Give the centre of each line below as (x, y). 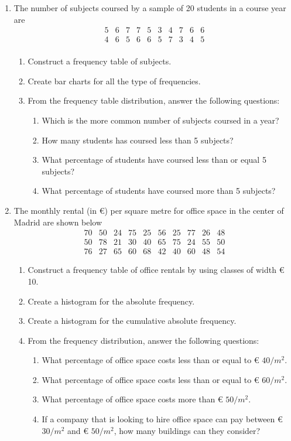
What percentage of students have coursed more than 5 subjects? (159, 191)
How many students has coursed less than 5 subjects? (138, 140)
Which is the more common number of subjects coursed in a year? (160, 120)
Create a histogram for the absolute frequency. (111, 301)
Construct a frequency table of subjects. (100, 61)
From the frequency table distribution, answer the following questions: (154, 100)
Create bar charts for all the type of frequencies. (114, 81)
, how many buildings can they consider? (187, 430)
